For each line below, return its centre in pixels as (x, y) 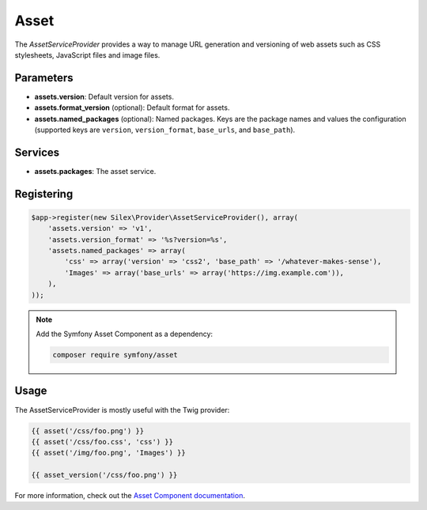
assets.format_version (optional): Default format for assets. (132, 108)
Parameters (44, 78)
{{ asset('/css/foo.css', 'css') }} (102, 442)
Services (37, 152)
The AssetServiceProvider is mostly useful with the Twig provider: (122, 410)
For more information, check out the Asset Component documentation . (130, 496)
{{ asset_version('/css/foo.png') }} (104, 475)
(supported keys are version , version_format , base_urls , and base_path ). (165, 130)
